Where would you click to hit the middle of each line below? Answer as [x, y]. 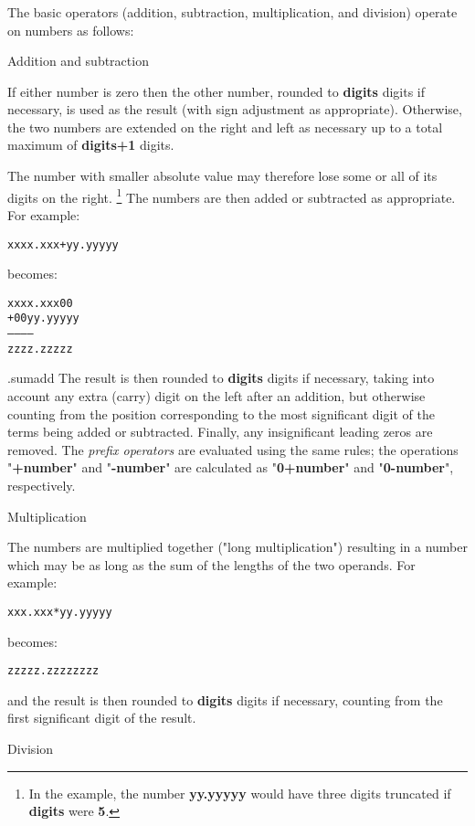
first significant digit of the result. [102, 718]
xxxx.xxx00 [40, 303]
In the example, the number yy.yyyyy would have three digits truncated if [240, 793]
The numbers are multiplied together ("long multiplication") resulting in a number [237, 547]
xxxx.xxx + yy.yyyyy [63, 244]
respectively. [42, 485]
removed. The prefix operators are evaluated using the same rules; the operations [233, 449]
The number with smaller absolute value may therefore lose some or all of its [222, 176]
